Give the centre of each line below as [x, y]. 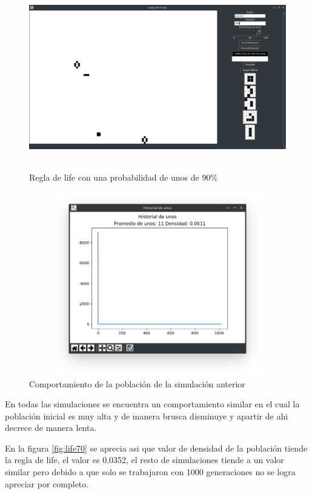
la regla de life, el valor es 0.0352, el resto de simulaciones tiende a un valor [144, 460]
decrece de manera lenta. [51, 428]
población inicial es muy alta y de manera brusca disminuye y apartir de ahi [147, 416]
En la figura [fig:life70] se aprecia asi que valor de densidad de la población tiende [156, 448]
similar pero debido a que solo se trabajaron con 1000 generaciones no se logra [150, 472]
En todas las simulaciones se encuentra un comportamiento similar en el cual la [152, 404]
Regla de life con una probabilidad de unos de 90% [124, 177]
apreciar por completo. [47, 483]
